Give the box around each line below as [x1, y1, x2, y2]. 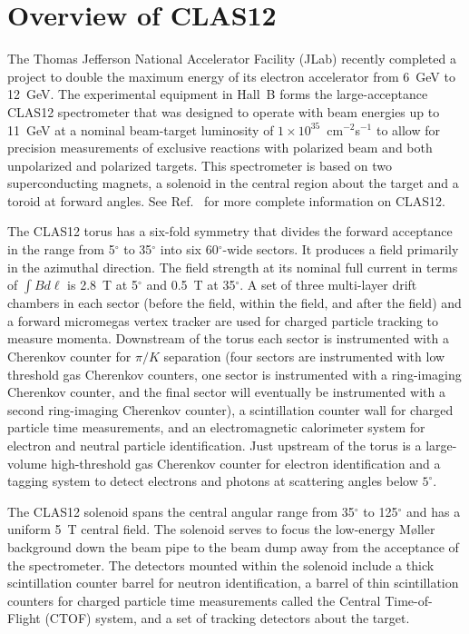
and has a [405, 501, 461, 520]
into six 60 [160, 240, 219, 259]
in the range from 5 [7, 240, 115, 259]
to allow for [376, 120, 441, 139]
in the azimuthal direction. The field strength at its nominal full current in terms [7, 257, 458, 276]
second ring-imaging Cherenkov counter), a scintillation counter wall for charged [7, 400, 454, 419]
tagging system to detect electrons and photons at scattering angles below [7, 471, 418, 490]
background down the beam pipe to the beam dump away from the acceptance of [7, 537, 459, 556]
